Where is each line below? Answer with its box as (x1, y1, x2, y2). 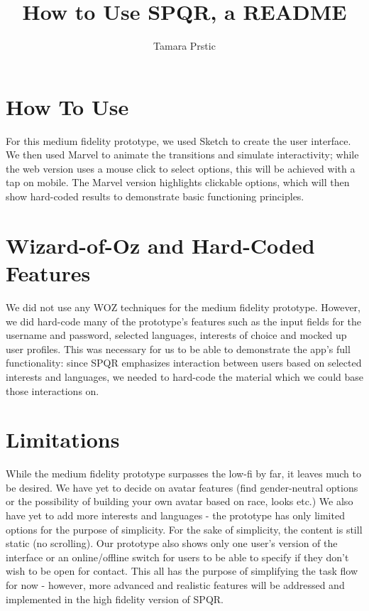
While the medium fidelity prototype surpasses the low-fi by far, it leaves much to (6, 466, 361, 481)
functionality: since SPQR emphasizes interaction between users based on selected (6, 355, 362, 370)
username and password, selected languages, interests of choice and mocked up (6, 328, 347, 342)
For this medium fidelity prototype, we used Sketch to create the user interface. (6, 133, 351, 148)
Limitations (6, 425, 120, 454)
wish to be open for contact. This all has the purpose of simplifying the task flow (6, 563, 358, 578)
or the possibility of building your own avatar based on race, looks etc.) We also (6, 494, 353, 509)
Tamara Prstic (153, 38, 216, 53)
